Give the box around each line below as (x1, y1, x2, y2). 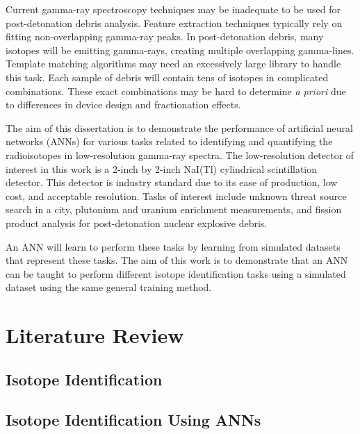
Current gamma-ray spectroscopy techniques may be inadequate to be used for (6, 2, 341, 16)
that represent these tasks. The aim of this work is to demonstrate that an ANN (6, 253, 348, 267)
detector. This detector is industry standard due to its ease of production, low (6, 175, 338, 190)
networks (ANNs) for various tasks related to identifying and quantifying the (6, 134, 333, 149)
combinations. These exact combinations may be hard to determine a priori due (6, 83, 346, 98)
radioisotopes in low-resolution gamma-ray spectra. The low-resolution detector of (6, 147, 354, 162)
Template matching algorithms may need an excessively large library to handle (6, 56, 341, 71)
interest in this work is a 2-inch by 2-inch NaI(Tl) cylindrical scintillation (6, 161, 318, 176)
